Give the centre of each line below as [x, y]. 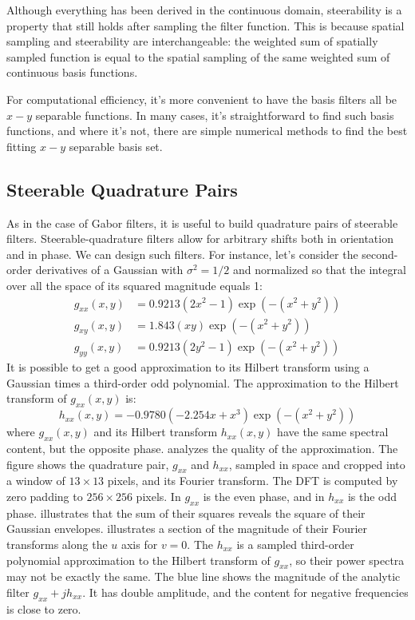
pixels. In [158, 496]
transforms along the [57, 544]
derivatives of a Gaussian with [109, 270]
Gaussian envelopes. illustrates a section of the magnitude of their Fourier [187, 529]
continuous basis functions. [72, 72]
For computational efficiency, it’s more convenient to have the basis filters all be [202, 99]
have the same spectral [333, 432]
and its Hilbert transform [156, 432]
